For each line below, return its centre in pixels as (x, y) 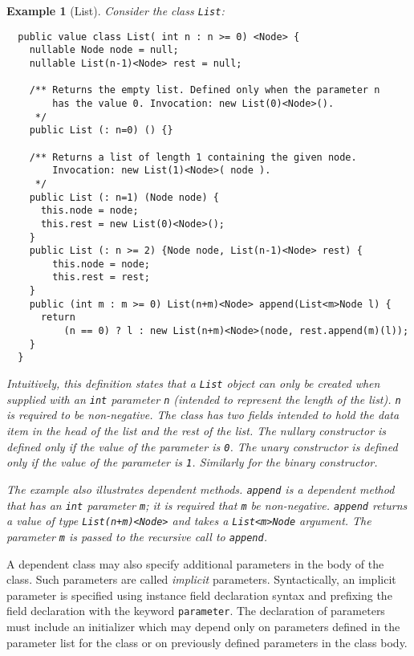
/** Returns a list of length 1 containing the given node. (193, 157)
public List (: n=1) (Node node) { (124, 197)
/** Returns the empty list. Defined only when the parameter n (205, 90)
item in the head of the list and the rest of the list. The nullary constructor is (197, 430)
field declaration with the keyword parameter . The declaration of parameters (196, 611)
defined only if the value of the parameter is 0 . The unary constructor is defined (202, 446)
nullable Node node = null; (104, 50)
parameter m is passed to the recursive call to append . (137, 536)
